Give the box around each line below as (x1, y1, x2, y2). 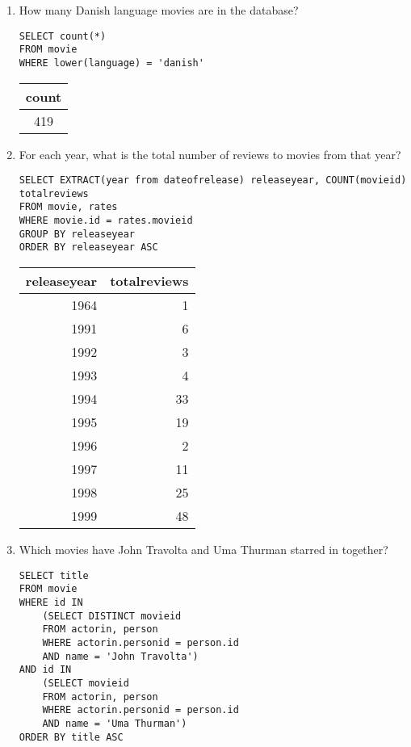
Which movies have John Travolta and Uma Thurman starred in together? (19, 541, 388, 558)
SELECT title (19, 569, 89, 581)
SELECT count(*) (19, 30, 107, 42)
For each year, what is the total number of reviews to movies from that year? (19, 145, 401, 162)
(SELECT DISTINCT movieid (42, 610, 182, 622)
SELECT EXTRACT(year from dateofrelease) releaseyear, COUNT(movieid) (19, 174, 407, 187)
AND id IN (19, 664, 72, 676)
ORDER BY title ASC (19, 731, 124, 743)
